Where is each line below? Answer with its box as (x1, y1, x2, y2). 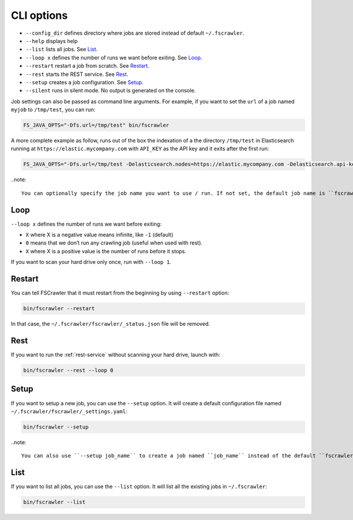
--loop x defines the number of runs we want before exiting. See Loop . (25, 54, 202, 61)
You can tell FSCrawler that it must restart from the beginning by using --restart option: (11, 289, 229, 297)
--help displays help (25, 37, 78, 44)
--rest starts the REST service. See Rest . (25, 71, 129, 78)
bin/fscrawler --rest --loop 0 (23, 367, 114, 374)
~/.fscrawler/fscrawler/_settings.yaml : (11, 408, 128, 415)
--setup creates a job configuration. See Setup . (25, 78, 144, 85)
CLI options (11, 9, 68, 22)
